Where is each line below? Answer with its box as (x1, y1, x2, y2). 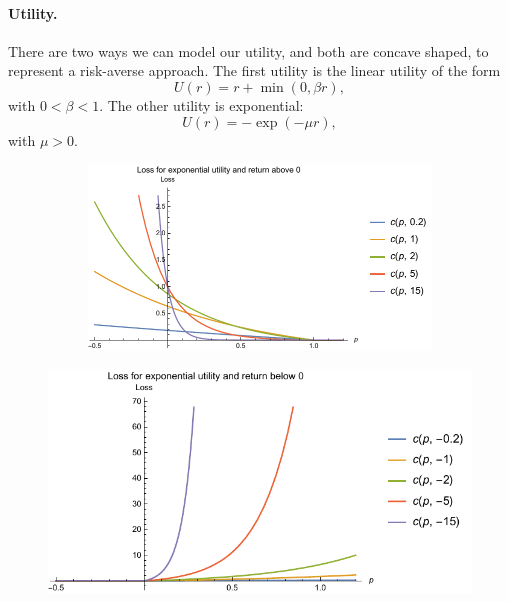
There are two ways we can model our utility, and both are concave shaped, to (8, 40, 489, 61)
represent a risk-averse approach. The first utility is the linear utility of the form (8, 60, 501, 81)
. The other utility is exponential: (99, 94, 304, 115)
